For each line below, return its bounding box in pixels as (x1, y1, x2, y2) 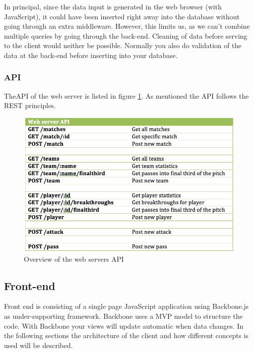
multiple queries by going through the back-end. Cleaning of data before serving (4, 30, 248, 41)
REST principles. (4, 100, 56, 111)
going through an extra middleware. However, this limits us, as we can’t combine (4, 21, 250, 31)
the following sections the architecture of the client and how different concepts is (4, 330, 249, 341)
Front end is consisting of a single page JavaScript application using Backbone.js (4, 301, 249, 311)
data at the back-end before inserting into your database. (4, 50, 178, 60)
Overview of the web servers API (24, 253, 124, 264)
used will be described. (4, 340, 73, 350)
